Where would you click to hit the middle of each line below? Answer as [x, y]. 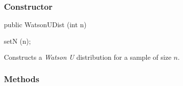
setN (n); [17, 41]
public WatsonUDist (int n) [45, 25]
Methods [22, 78]
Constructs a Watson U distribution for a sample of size [88, 57]
